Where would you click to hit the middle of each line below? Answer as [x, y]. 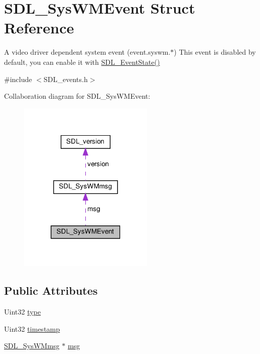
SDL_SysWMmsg [32, 346]
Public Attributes [51, 290]
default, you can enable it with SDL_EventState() [82, 62]
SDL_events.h [66, 79]
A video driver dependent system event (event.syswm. [87, 52]
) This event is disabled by [215, 52]
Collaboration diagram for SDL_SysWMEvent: [77, 96]
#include [18, 79]
